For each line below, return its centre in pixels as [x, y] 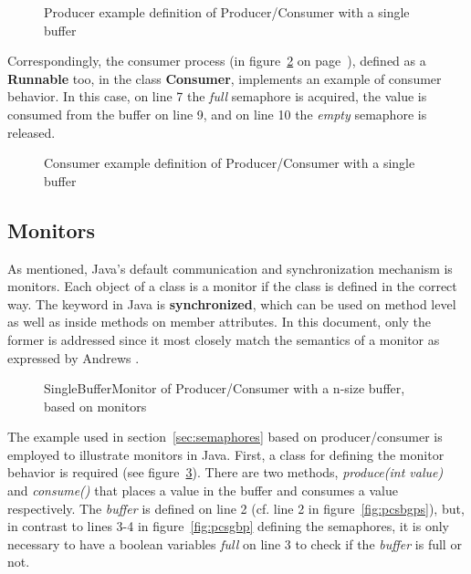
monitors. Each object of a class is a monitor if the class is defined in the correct [232, 286]
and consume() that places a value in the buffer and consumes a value [203, 491]
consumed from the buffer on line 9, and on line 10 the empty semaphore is [217, 114]
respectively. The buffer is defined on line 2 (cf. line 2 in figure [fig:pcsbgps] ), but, [236, 508]
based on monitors [95, 406]
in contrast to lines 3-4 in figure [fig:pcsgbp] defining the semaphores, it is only [229, 526]
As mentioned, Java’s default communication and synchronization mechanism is [230, 268]
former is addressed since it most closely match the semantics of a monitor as [224, 339]
